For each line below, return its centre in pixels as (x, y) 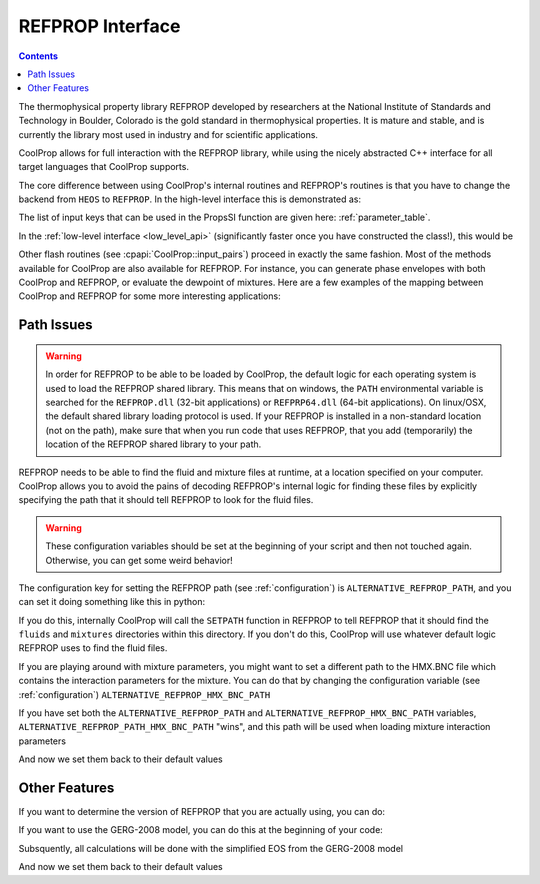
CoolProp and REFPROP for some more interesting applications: (149, 296)
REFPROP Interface (99, 26)
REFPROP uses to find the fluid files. (93, 648)
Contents (38, 56)
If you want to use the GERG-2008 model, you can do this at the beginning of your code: (201, 830)
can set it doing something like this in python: (111, 602)
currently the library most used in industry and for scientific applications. (168, 134)
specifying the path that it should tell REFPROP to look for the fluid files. (166, 500)
